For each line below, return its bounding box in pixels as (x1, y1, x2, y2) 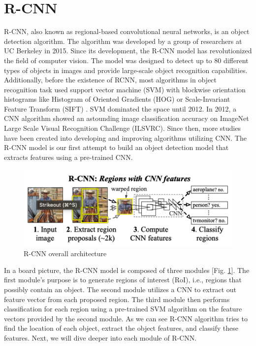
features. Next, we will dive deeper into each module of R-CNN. (4, 333, 197, 343)
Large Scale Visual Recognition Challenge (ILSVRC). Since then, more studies (4, 123, 241, 133)
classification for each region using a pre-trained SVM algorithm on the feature (4, 304, 242, 314)
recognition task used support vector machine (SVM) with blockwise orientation (4, 84, 246, 94)
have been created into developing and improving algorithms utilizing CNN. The (4, 132, 247, 143)
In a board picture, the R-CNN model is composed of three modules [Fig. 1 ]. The (4, 265, 250, 275)
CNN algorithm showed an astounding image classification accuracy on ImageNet (4, 113, 249, 123)
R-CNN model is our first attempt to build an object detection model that (4, 142, 229, 153)
